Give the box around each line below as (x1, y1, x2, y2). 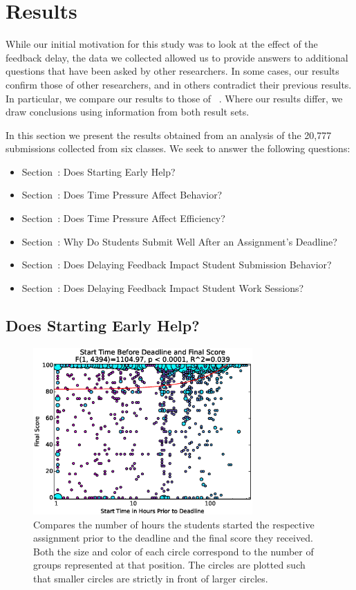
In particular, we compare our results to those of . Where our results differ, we (6, 91, 343, 105)
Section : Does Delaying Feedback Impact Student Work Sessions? (21, 280, 304, 295)
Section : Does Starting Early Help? (21, 164, 176, 178)
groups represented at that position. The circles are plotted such (33, 557, 306, 572)
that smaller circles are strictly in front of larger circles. (33, 571, 268, 585)
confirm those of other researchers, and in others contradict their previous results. (6, 77, 352, 91)
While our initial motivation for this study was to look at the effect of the (6, 37, 318, 51)
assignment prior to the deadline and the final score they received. (33, 531, 313, 545)
